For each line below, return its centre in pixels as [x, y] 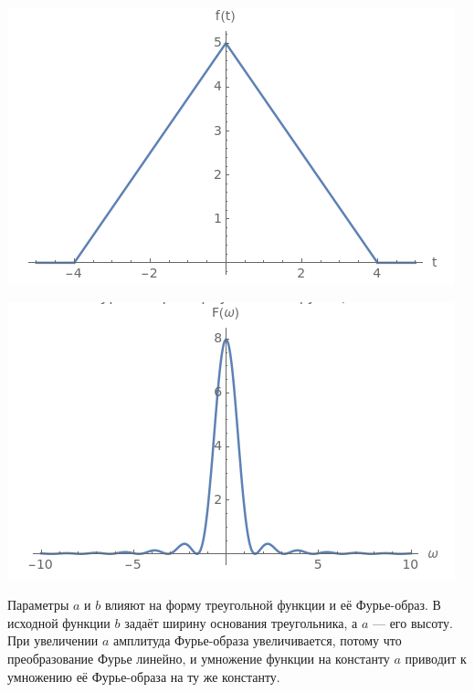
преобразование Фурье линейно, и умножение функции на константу [199, 658]
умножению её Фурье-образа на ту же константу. [144, 676]
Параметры [38, 605]
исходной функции [59, 622]
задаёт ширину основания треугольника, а [241, 622]
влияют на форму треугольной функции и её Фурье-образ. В [273, 605]
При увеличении [53, 640]
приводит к [436, 658]
